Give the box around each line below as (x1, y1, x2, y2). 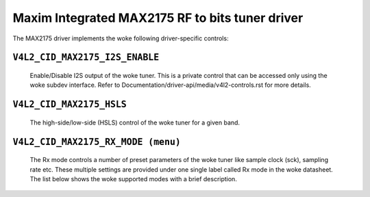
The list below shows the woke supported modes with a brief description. (29, 174, 238, 183)
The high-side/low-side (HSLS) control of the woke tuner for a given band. (29, 118, 240, 127)
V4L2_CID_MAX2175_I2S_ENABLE (12, 52, 160, 63)
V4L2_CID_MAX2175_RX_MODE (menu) (12, 136, 181, 147)
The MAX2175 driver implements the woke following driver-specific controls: (12, 34, 229, 42)
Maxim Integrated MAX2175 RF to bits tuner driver (12, 10, 304, 25)
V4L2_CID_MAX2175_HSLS (12, 99, 127, 110)
